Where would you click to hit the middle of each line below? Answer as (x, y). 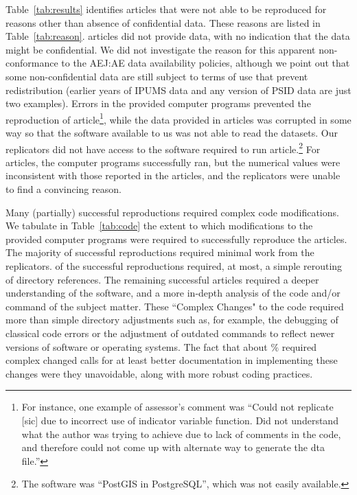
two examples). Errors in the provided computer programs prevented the (158, 103)
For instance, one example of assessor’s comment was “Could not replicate (177, 407)
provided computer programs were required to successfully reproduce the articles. (176, 239)
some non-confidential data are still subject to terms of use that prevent (157, 76)
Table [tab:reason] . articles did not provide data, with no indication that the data (178, 36)
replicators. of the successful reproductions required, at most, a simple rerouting (174, 266)
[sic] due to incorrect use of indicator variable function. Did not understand (180, 420)
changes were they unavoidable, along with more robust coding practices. (159, 373)
